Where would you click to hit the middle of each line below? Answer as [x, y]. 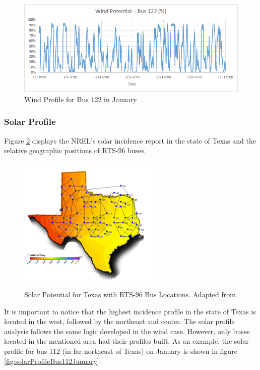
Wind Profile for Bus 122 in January [81, 99]
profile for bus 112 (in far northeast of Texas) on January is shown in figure [121, 351]
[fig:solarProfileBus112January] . [53, 361]
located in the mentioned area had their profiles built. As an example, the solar [126, 341]
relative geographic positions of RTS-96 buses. [75, 150]
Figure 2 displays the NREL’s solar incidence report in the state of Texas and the [130, 140]
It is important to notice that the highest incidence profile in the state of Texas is [130, 311]
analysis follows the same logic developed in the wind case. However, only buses [127, 331]
